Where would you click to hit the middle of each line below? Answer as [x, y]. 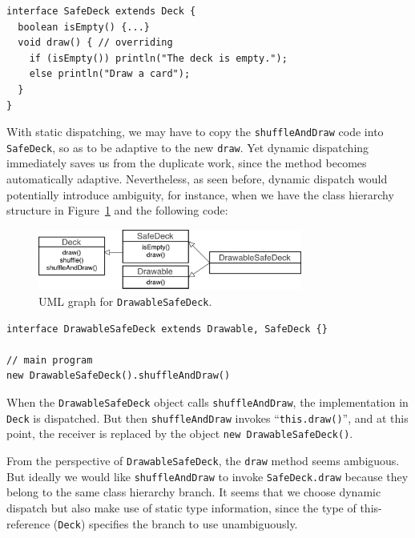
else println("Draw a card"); [110, 74]
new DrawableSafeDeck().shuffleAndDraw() [119, 376]
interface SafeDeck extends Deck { [101, 11]
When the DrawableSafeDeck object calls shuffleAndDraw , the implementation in [207, 402]
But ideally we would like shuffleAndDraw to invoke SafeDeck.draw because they [207, 476]
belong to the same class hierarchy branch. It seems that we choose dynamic [194, 492]
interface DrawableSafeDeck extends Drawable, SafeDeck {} [167, 329]
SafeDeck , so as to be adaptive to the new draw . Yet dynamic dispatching [188, 147]
